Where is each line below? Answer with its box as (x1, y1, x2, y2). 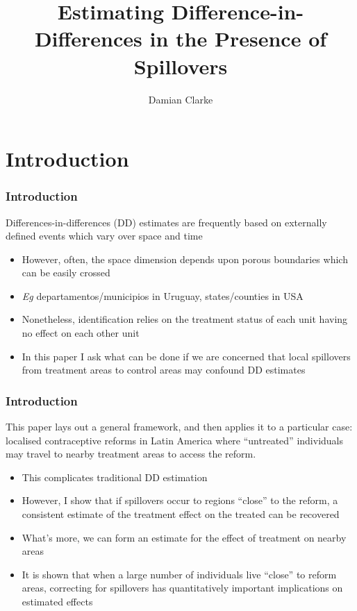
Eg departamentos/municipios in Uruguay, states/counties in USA (22, 288, 304, 303)
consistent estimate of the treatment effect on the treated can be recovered (22, 507, 340, 521)
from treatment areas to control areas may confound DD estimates (22, 362, 306, 377)
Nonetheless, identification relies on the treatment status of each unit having (22, 312, 348, 326)
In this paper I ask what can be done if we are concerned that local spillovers (22, 349, 351, 363)
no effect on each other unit (22, 326, 140, 340)
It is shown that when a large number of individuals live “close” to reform (22, 567, 337, 581)
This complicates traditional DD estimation (22, 469, 208, 484)
